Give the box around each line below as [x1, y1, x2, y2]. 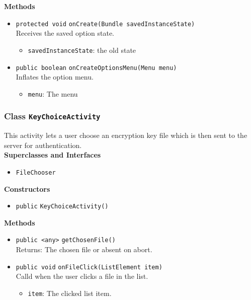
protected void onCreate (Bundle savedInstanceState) [16, 20, 195, 28]
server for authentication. [4, 139, 82, 150]
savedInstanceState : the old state [28, 44, 136, 55]
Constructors [4, 183, 50, 194]
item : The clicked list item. [28, 287, 112, 298]
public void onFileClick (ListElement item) [16, 263, 162, 271]
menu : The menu [28, 88, 78, 99]
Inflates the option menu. [16, 71, 94, 82]
